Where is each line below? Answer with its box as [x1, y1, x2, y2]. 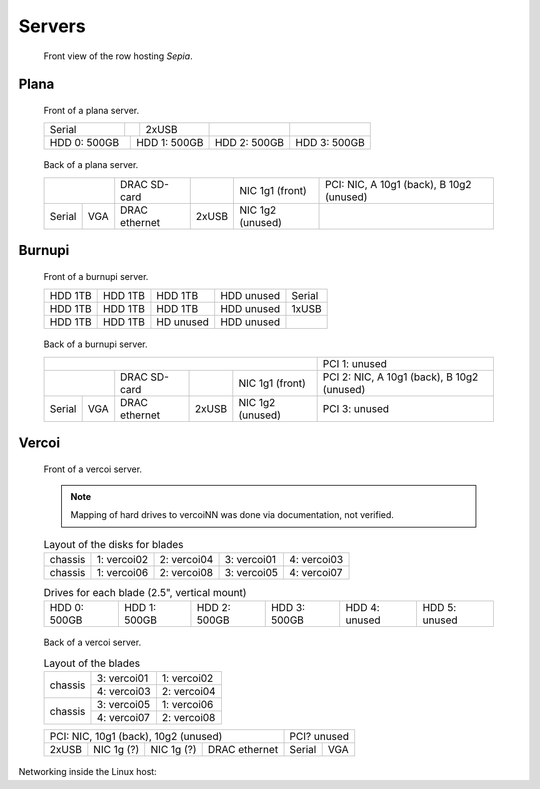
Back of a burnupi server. [43, 338, 148, 350]
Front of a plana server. [43, 104, 140, 116]
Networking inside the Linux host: [18, 766, 157, 778]
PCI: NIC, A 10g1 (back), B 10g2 [325, 177, 472, 191]
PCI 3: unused [322, 401, 390, 415]
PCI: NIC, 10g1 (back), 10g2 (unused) [49, 730, 223, 744]
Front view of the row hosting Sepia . [43, 50, 194, 62]
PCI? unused [289, 730, 350, 744]
